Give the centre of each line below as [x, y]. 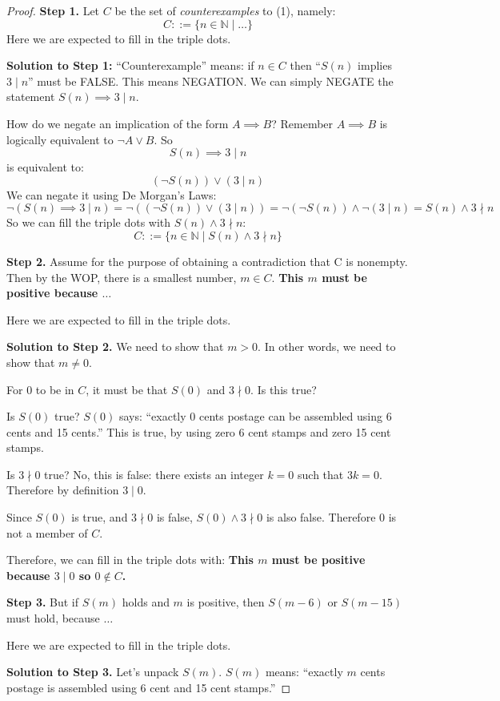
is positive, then [226, 602]
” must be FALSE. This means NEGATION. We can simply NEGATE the [211, 81]
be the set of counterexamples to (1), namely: [225, 10]
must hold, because [53, 618]
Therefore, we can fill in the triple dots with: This [130, 560]
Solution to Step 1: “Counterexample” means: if [130, 65]
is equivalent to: [45, 167]
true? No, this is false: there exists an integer [154, 474]
